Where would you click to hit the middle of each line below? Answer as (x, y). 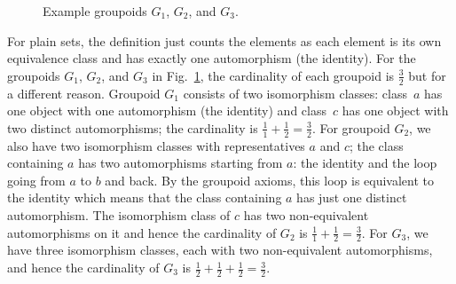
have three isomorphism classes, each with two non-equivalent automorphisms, (220, 250)
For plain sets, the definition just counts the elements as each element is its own (224, 40)
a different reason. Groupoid (84, 93)
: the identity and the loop (365, 163)
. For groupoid (351, 127)
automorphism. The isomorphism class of (119, 215)
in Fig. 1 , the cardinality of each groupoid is (273, 75)
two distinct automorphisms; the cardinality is (133, 127)
